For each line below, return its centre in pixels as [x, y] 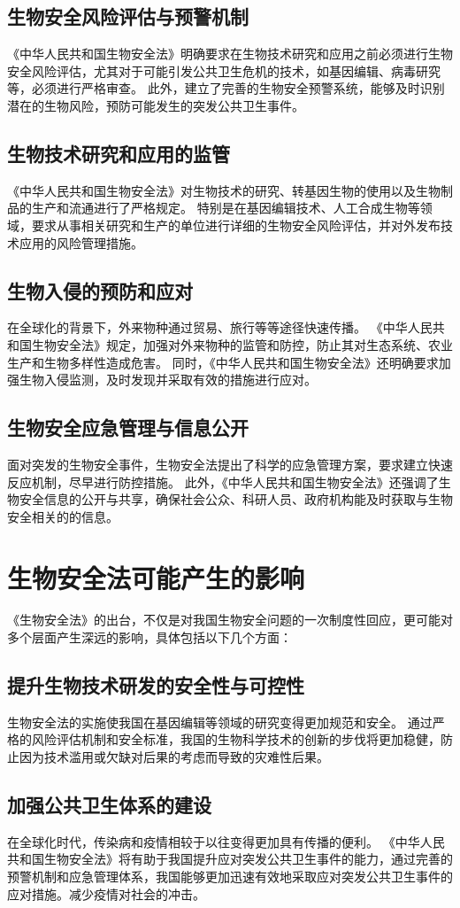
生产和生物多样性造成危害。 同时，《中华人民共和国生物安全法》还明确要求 [223, 362]
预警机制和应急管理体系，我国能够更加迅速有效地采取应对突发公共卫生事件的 [230, 876]
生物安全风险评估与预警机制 [128, 16]
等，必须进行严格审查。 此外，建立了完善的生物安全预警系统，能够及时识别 [226, 88]
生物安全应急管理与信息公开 [128, 427]
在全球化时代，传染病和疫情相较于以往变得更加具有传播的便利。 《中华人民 [226, 841]
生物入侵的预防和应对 [100, 290]
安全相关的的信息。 [63, 516]
